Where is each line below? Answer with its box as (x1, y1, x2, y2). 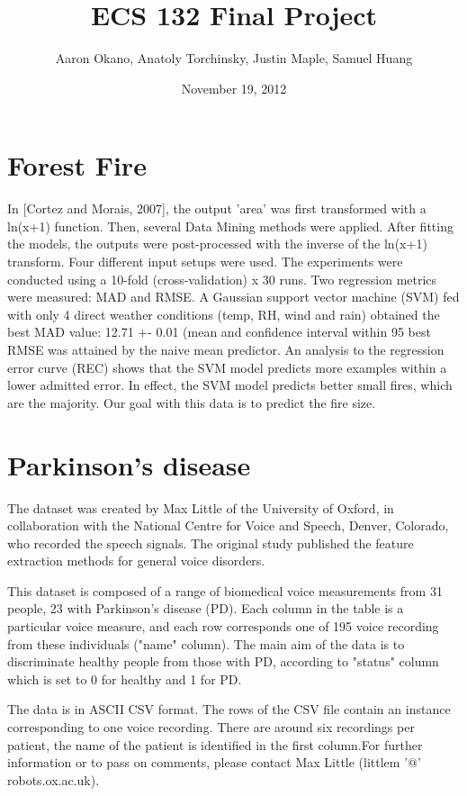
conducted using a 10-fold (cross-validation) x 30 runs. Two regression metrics (7, 269, 437, 288)
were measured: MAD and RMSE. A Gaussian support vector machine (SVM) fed (7, 287, 460, 306)
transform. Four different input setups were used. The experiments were (7, 252, 403, 271)
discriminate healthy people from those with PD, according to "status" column (7, 652, 439, 671)
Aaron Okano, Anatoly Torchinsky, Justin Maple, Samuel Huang (55, 49, 413, 68)
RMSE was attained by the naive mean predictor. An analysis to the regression (7, 340, 445, 358)
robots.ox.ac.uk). (7, 770, 100, 789)
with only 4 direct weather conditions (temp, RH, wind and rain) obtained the (7, 304, 440, 323)
